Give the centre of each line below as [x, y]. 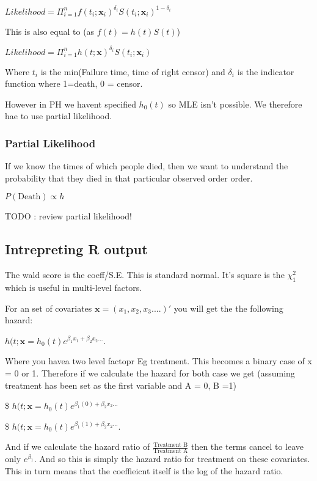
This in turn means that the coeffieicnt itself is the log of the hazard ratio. [144, 470]
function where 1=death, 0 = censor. [74, 83]
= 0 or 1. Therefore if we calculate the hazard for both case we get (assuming [150, 373]
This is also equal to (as [50, 31]
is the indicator [266, 71]
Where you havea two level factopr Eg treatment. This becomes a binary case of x [158, 361]
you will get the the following [228, 308]
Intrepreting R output [76, 249]
